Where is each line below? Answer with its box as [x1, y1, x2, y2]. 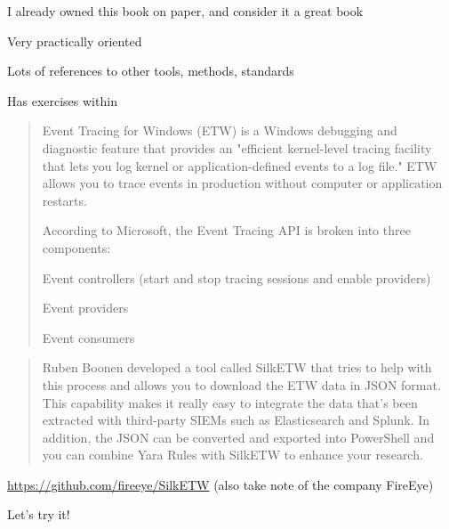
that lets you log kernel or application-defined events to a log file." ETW [42, 156, 437, 175]
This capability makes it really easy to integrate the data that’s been [42, 393, 418, 411]
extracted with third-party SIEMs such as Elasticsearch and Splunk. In [42, 411, 430, 429]
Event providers [42, 298, 129, 317]
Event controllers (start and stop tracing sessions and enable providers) [42, 268, 431, 287]
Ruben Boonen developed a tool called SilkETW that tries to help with [42, 358, 432, 377]
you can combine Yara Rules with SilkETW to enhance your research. [42, 445, 423, 464]
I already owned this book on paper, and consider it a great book [7, 2, 364, 20]
